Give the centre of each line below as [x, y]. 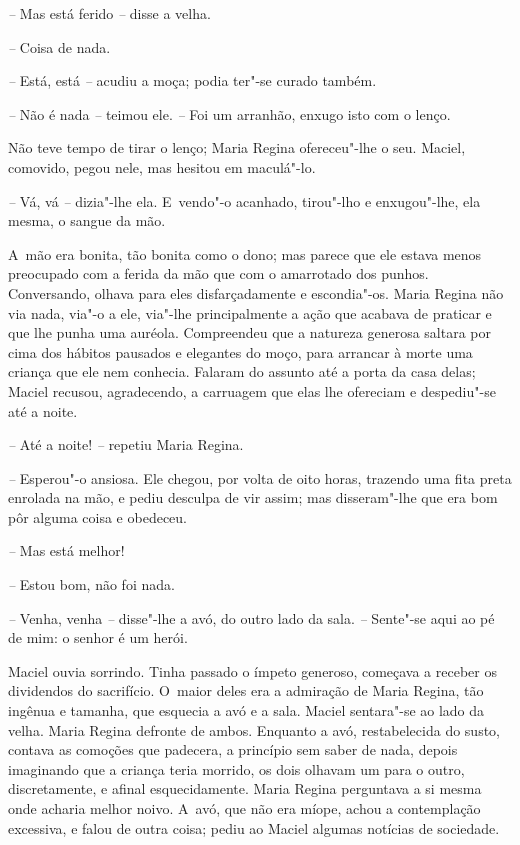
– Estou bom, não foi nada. [91, 584]
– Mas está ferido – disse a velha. [109, 13]
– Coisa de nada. [59, 46]
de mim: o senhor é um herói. [98, 637]
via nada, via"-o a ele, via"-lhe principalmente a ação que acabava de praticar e [250, 312]
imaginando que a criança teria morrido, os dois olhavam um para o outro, [236, 768]
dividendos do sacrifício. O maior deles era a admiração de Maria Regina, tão [246, 690]
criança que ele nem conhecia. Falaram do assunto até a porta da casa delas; [242, 371]
